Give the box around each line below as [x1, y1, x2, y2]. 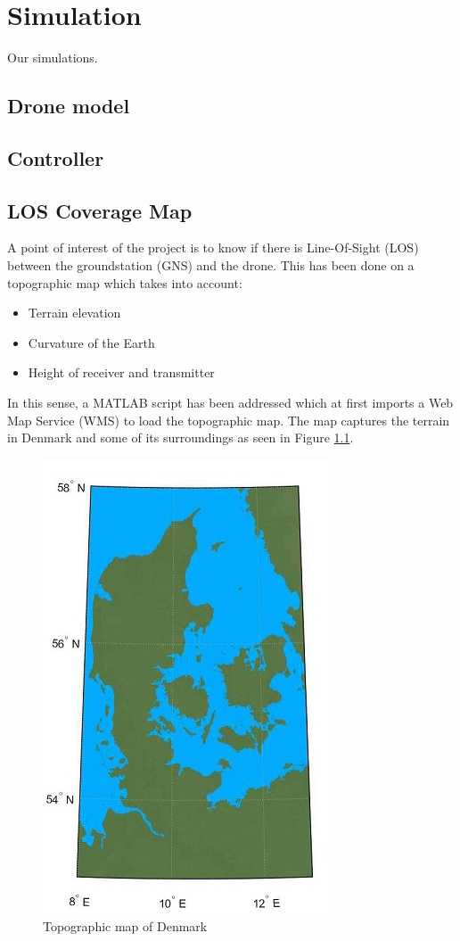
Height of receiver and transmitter [28, 363, 215, 382]
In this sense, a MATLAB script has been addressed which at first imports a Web [7, 393, 454, 412]
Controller [7, 144, 104, 171]
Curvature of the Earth [28, 333, 155, 351]
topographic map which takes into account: [7, 273, 242, 292]
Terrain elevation [28, 303, 121, 322]
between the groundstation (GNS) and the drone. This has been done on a [7, 256, 415, 275]
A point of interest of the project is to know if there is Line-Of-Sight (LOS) [7, 238, 419, 257]
